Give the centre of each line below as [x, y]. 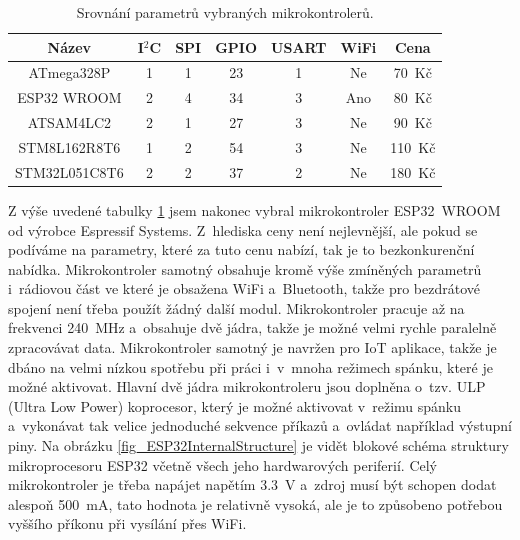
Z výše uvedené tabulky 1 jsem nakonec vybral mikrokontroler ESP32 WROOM [254, 209]
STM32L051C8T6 [69, 171]
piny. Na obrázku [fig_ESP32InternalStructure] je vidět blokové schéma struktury [258, 445]
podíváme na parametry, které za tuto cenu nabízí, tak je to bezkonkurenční [241, 249]
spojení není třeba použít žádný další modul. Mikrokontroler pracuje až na [236, 307]
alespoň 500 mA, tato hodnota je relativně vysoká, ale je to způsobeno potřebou [255, 503]
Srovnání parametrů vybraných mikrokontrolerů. [225, 12]
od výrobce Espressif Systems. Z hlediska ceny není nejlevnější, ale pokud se [243, 229]
